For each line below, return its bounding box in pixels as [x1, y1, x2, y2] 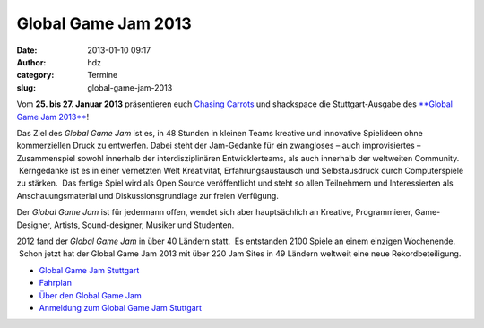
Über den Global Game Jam [39, 289, 143, 300]
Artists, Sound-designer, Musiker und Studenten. [54, 220, 235, 230]
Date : [16, 45, 38, 56]
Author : [16, 56, 47, 67]
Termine [87, 70, 118, 81]
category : [16, 70, 55, 81]
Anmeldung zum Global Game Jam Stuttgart [39, 302, 202, 313]
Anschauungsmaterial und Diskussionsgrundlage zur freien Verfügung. [16, 190, 280, 201]
